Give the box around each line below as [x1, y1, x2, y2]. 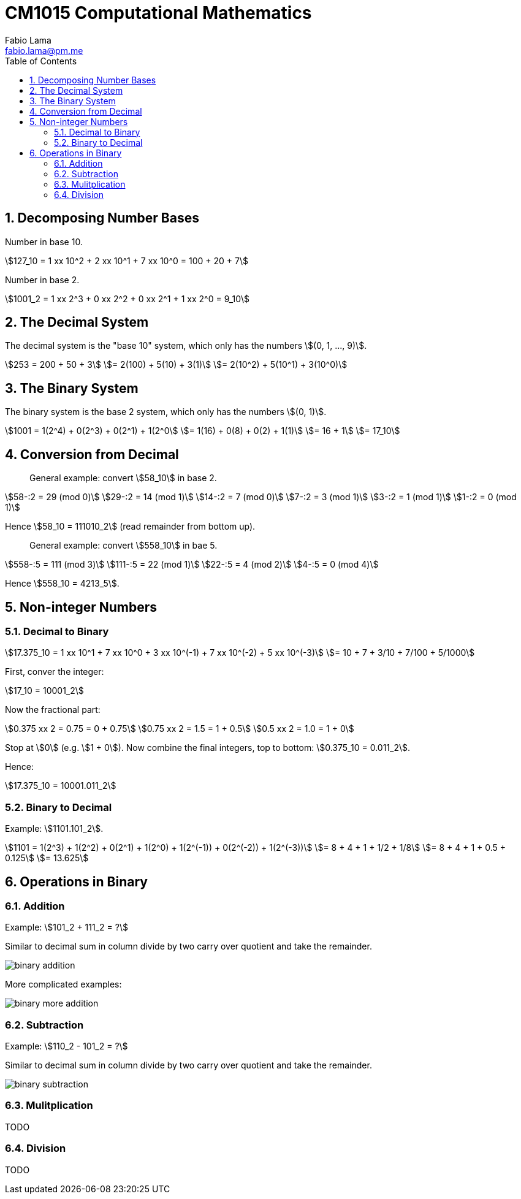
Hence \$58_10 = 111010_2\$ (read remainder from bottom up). [5, 521, 256, 532]
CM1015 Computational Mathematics [5, 2, 312, 23]
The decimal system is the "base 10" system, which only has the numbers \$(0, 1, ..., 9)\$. [5, 340, 367, 351]
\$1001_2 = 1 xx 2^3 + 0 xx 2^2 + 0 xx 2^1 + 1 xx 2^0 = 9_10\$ [5, 293, 249, 304]
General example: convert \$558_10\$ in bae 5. [29, 540, 218, 551]
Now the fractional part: [5, 704, 101, 715]
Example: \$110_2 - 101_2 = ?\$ [5, 1041, 128, 1052]
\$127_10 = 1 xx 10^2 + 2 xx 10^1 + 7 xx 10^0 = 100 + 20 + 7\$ [5, 255, 248, 266]
